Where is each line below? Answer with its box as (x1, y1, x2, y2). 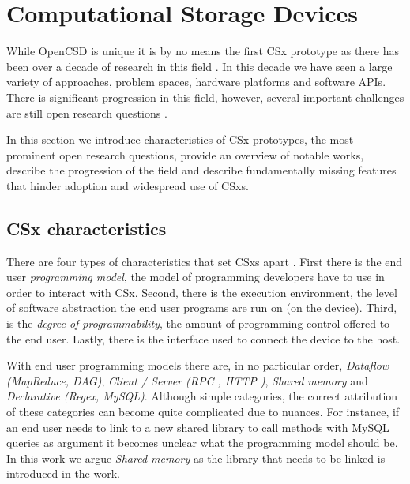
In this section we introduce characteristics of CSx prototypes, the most (6, 131, 354, 148)
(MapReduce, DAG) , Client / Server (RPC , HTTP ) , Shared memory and (6, 372, 368, 388)
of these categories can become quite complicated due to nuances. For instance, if (6, 403, 400, 420)
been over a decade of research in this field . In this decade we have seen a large (6, 58, 393, 74)
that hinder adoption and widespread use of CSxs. (6, 177, 249, 193)
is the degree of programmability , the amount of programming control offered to (6, 315, 390, 332)
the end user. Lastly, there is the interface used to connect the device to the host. (6, 330, 401, 347)
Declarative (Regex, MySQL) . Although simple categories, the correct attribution (6, 388, 398, 404)
